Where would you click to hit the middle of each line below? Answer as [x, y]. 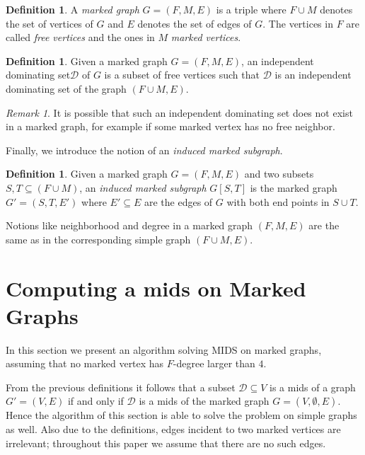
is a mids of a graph [312, 387]
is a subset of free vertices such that [182, 75]
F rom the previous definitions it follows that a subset [121, 387]
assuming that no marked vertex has [85, 363]
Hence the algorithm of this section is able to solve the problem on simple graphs [181, 415]
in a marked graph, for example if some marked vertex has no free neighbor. [170, 126]
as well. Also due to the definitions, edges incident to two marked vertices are [173, 429]
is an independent [313, 75]
